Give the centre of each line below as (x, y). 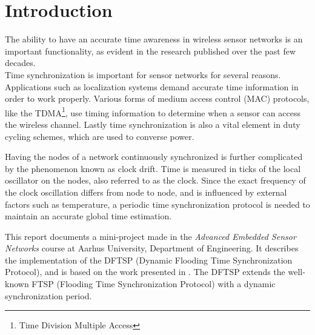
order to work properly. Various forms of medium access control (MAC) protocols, (157, 98)
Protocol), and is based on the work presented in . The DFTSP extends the (145, 272)
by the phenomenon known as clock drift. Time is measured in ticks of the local (153, 168)
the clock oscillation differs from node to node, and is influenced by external (146, 192)
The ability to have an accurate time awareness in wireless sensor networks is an (154, 39)
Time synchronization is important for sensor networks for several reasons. (143, 74)
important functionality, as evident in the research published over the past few (150, 51)
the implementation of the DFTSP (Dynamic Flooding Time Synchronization (149, 260)
